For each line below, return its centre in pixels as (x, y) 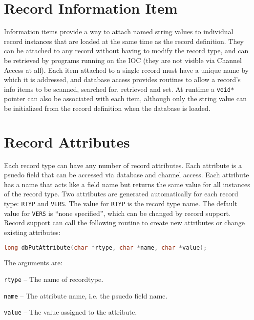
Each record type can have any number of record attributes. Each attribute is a (123, 165)
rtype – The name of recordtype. (54, 279)
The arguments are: (33, 263)
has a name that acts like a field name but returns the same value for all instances (127, 184)
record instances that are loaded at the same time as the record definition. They (124, 41)
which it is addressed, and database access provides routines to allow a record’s (122, 79)
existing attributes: (32, 232)
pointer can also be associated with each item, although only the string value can (125, 98)
